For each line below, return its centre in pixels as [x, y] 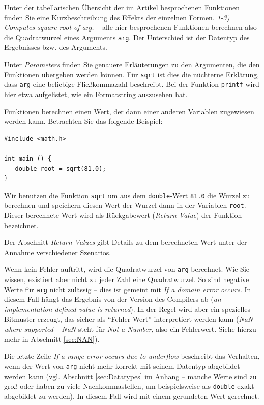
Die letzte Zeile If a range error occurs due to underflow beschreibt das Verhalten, [132, 356]
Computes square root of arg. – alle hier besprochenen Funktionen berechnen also [130, 27]
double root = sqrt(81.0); [61, 168]
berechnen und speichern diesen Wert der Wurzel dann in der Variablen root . [125, 205]
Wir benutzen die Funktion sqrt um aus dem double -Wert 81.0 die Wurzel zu [127, 195]
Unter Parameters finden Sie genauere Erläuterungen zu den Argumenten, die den [132, 64]
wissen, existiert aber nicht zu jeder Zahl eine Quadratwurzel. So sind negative [127, 279]
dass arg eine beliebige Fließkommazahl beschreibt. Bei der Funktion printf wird [132, 84]
